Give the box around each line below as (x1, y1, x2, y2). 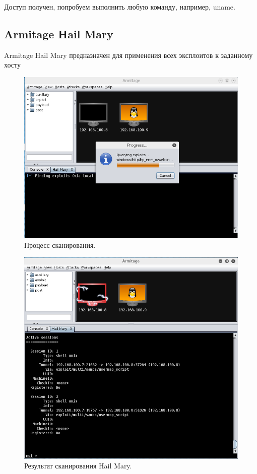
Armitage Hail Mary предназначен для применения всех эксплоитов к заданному (4, 49, 253, 60)
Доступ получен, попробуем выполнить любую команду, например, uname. (4, 2, 235, 12)
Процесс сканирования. (24, 240, 96, 250)
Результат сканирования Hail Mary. (24, 460, 132, 471)
